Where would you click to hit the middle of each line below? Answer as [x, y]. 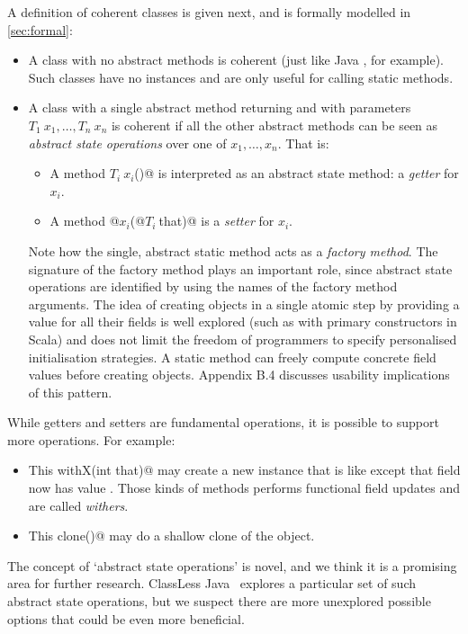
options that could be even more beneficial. [126, 618]
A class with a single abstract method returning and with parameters [220, 107]
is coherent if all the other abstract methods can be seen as [274, 125]
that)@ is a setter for [216, 221]
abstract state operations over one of [127, 143]
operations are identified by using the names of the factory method [213, 286]
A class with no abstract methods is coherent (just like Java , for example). [236, 60]
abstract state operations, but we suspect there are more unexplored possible [219, 601]
